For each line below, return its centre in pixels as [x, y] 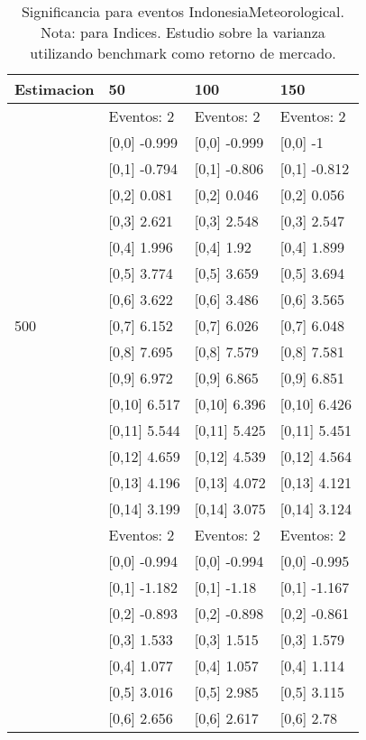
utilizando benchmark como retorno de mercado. [183, 53]
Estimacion [55, 89]
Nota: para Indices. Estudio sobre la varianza [183, 32]
